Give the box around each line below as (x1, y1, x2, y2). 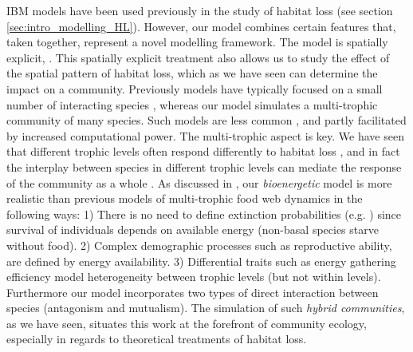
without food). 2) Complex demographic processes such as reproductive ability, (6, 236, 392, 253)
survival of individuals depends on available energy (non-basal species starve (6, 221, 379, 238)
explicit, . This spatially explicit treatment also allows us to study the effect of (6, 49, 390, 65)
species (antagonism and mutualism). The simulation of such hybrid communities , (6, 299, 405, 316)
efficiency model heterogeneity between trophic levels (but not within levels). (6, 268, 381, 285)
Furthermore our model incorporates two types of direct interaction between (6, 283, 379, 300)
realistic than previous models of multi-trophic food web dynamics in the (6, 190, 363, 207)
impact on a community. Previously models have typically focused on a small (6, 80, 383, 97)
